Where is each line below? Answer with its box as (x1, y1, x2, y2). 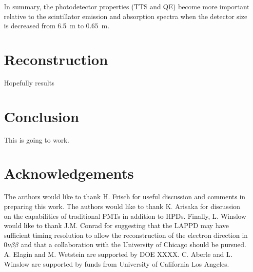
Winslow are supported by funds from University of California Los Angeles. (4, 258, 229, 269)
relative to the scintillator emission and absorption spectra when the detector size (4, 11, 248, 21)
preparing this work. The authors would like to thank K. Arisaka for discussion (4, 201, 240, 211)
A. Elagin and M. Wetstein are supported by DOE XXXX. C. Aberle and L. (4, 249, 233, 259)
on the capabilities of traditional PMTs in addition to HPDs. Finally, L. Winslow (4, 210, 246, 221)
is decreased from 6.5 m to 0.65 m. (4, 21, 110, 31)
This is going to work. (4, 134, 69, 145)
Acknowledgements (4, 163, 134, 183)
